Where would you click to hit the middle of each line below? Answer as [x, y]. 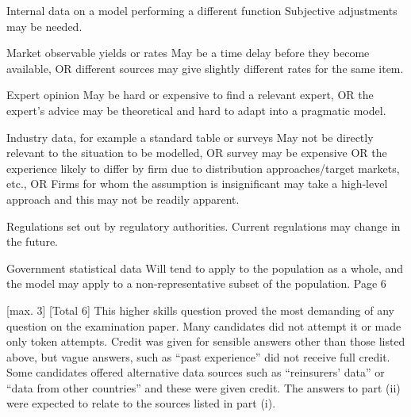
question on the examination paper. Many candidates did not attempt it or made [204, 325]
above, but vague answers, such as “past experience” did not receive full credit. [198, 356]
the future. [33, 241]
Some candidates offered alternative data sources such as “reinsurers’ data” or [196, 372]
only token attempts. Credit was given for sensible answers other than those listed [206, 341]
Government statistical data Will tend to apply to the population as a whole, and [205, 268]
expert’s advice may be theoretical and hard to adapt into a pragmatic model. [196, 110]
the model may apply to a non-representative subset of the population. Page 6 [196, 283]
